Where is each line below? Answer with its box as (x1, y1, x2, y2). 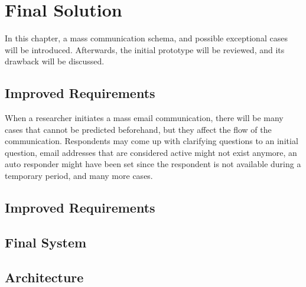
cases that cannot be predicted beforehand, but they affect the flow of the (5, 123, 272, 135)
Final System (5, 233, 87, 251)
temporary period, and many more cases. (5, 169, 153, 182)
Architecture (5, 268, 84, 286)
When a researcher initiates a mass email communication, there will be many (5, 112, 284, 124)
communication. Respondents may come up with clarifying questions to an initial (5, 135, 298, 147)
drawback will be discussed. (5, 55, 105, 67)
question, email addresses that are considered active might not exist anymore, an (5, 146, 297, 158)
